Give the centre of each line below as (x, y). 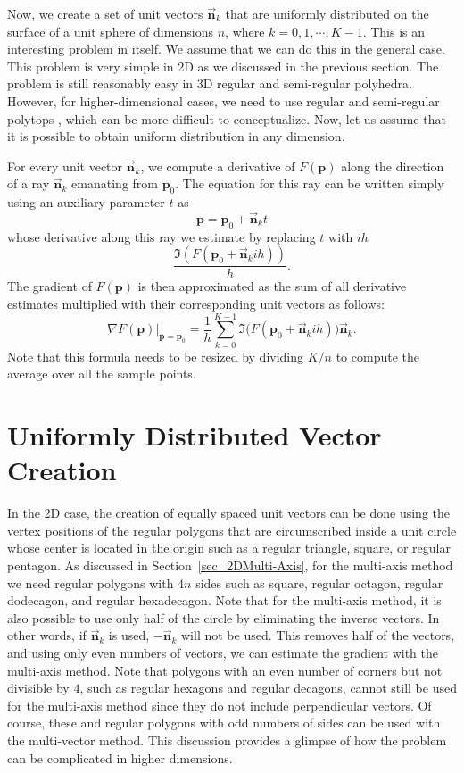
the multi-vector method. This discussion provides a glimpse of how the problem (227, 740)
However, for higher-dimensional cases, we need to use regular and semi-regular (224, 100)
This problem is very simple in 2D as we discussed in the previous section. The (223, 66)
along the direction (393, 166)
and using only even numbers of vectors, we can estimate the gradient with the (223, 652)
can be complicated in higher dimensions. (120, 757)
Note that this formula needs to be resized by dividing (156, 356)
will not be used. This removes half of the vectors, (318, 635)
